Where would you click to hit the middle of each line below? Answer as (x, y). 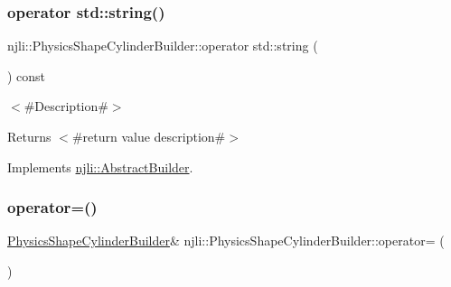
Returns (29, 136)
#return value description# (149, 136)
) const (27, 75)
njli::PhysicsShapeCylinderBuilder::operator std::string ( (163, 46)
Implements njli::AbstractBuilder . (100, 167)
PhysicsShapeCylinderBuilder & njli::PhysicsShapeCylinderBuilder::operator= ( (226, 241)
